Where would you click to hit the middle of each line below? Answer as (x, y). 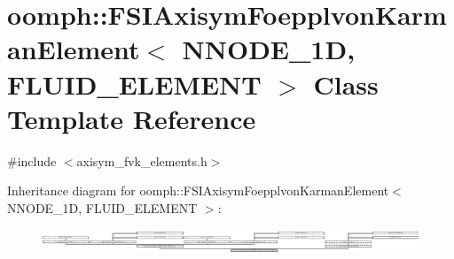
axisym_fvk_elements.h (142, 160)
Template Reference (132, 118)
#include (32, 160)
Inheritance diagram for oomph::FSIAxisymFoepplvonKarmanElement (198, 190)
